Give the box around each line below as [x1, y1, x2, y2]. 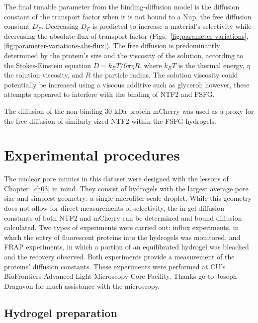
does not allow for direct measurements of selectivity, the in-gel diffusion [4, 203, 225, 213]
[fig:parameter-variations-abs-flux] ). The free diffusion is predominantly [4, 40, 220, 51]
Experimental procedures [4, 145, 180, 165]
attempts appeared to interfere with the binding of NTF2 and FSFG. [4, 89, 215, 99]
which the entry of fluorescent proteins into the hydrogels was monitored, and [4, 232, 241, 242]
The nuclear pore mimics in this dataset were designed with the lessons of [4, 173, 229, 184]
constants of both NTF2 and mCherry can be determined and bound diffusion [4, 212, 242, 223]
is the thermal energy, [178, 60, 245, 70]
